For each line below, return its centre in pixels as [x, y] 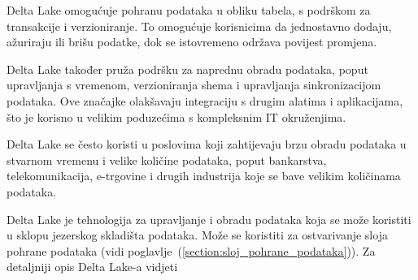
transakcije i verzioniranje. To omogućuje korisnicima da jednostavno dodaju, [199, 26]
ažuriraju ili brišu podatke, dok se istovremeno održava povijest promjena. [192, 42]
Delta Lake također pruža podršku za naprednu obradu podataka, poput [187, 69]
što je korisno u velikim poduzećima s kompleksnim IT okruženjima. [176, 116]
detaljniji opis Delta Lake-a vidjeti [92, 267]
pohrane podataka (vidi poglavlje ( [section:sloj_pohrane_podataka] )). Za [191, 250]
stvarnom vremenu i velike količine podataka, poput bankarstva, [167, 159]
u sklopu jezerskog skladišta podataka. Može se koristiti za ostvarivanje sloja [197, 235]
